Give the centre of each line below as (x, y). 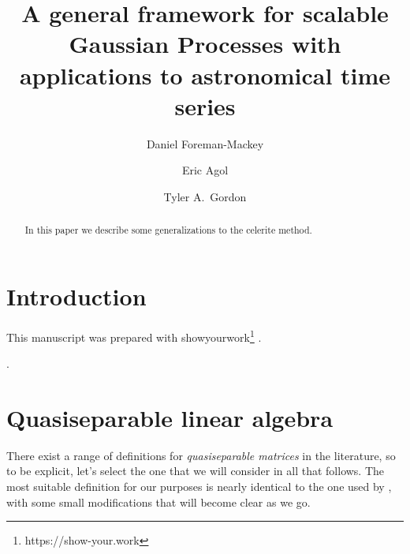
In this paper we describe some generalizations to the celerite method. (168, 230)
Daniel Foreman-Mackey (205, 143)
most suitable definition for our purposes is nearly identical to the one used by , (199, 487)
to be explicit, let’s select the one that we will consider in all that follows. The (196, 471)
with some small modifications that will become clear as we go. (158, 502)
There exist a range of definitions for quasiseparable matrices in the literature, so (201, 455)
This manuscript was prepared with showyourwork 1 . (134, 335)
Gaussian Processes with (205, 44)
